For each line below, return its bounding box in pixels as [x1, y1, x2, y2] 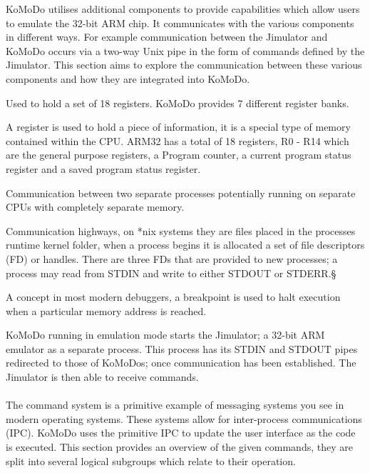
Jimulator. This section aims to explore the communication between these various [6, 57, 362, 72]
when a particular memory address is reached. [6, 303, 207, 318]
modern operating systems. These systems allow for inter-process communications [6, 411, 362, 426]
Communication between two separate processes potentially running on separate [6, 185, 356, 200]
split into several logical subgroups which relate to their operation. [6, 453, 296, 468]
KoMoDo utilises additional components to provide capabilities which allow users [6, 1, 360, 16]
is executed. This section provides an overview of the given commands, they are [6, 439, 353, 454]
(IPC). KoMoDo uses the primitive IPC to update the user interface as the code [6, 425, 356, 440]
